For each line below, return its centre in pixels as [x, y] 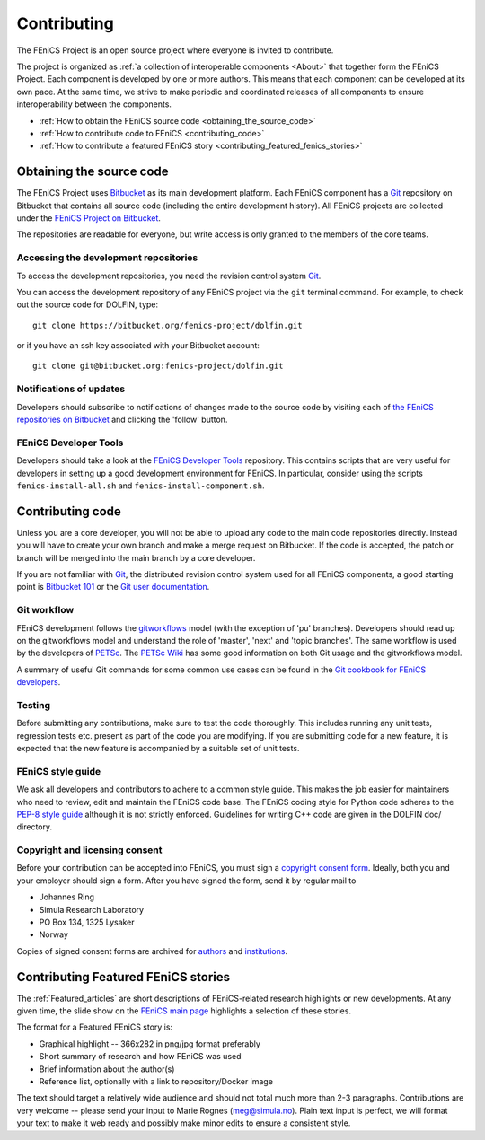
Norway [54, 934]
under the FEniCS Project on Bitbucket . [89, 218]
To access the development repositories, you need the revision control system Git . [169, 276]
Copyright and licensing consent [89, 850]
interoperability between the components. [94, 104]
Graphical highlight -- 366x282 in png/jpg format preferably [150, 1044]
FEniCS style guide [59, 771]
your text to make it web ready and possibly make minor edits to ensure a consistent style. [184, 1123]
